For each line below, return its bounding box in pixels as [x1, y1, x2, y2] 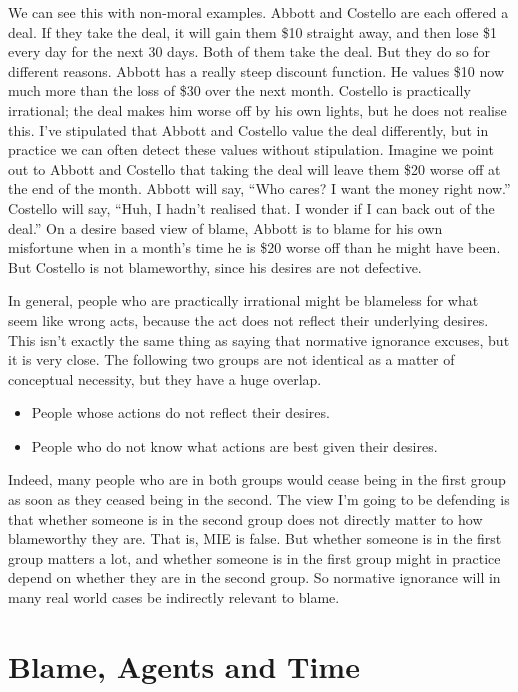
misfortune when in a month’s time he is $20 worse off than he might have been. [8, 237, 501, 258]
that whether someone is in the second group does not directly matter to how [8, 508, 483, 529]
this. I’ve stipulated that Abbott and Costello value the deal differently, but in [8, 119, 489, 140]
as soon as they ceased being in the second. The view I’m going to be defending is [8, 489, 510, 510]
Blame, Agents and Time [8, 645, 360, 686]
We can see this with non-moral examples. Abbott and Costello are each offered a [8, 2, 509, 22]
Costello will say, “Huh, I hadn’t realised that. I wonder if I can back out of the [8, 197, 495, 218]
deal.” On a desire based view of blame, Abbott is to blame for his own [8, 217, 443, 238]
